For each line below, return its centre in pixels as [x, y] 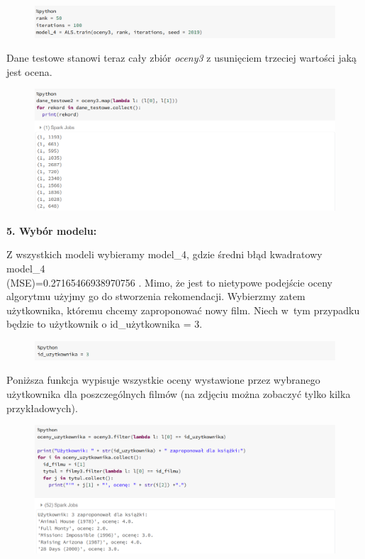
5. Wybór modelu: [52, 230]
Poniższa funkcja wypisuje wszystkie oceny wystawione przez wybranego [163, 380]
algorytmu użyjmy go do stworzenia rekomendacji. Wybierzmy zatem [156, 296]
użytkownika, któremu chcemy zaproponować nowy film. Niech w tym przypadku [183, 310]
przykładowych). [42, 408]
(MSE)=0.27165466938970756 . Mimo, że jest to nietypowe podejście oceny [169, 282]
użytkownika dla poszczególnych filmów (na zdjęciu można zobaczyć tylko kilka [179, 394]
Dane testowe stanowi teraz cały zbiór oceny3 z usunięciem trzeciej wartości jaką [182, 58]
